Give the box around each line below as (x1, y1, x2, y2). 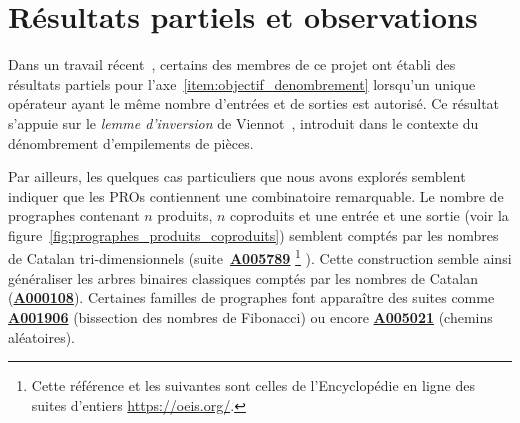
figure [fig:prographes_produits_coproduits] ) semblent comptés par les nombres (8, 224, 499, 245)
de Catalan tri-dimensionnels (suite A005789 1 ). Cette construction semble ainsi (8, 245, 512, 269)
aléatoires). (8, 326, 76, 347)
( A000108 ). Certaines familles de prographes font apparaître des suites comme (8, 287, 495, 308)
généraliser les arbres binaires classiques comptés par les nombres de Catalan (8, 267, 478, 288)
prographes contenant (8, 205, 140, 226)
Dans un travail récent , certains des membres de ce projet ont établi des (8, 54, 456, 75)
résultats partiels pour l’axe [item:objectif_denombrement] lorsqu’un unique (8, 73, 476, 94)
